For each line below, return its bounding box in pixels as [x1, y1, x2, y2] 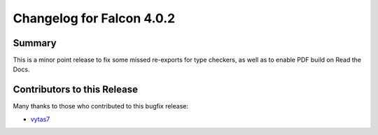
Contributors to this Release [13, 84, 138, 96]
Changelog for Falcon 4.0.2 [13, 10, 176, 26]
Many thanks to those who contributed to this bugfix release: [13, 102, 189, 111]
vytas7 [30, 115, 50, 123]
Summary [13, 37, 57, 49]
